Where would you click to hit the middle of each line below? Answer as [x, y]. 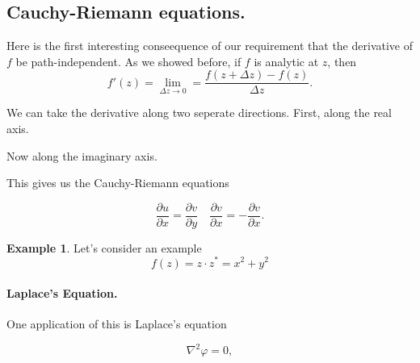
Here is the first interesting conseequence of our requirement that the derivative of [210, 46]
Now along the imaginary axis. [82, 155]
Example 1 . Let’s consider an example [104, 247]
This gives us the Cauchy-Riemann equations [118, 183]
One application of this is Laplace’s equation [117, 324]
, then [342, 61]
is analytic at [286, 61]
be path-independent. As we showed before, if [128, 61]
